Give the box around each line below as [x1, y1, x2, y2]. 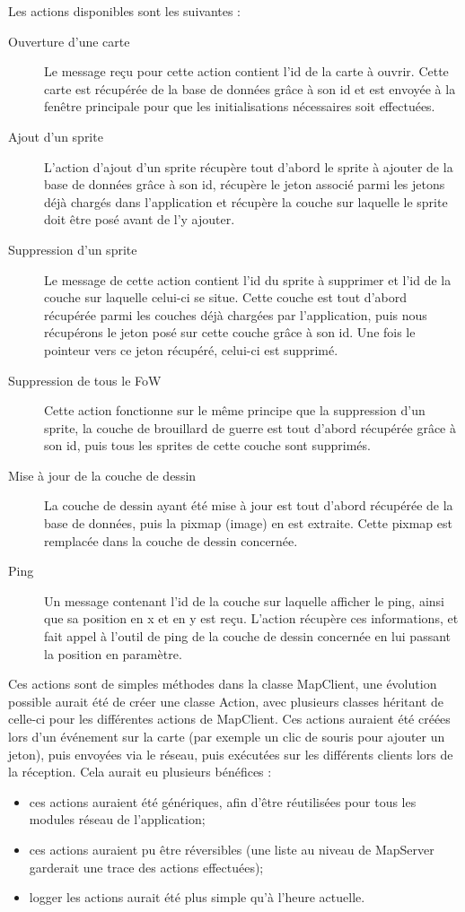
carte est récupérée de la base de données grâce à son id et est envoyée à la [44, 79, 456, 98]
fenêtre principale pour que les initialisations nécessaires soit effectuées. [44, 97, 435, 116]
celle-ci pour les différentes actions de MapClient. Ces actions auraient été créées [8, 709, 451, 728]
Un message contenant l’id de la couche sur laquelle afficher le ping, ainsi [44, 591, 445, 610]
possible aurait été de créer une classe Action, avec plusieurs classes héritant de [8, 691, 443, 710]
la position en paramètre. [44, 644, 182, 663]
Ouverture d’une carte [8, 31, 130, 50]
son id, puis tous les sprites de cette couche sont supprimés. [44, 436, 371, 455]
